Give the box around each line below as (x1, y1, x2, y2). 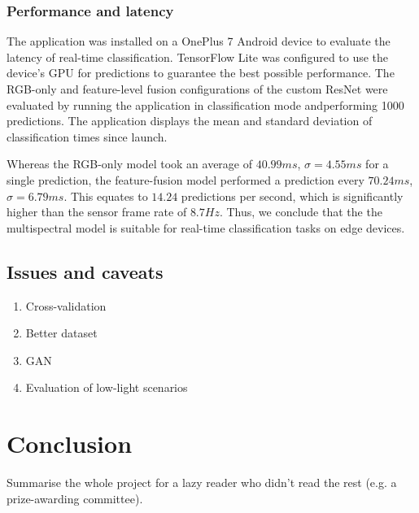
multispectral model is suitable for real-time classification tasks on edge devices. (7, 219, 405, 236)
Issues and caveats (7, 259, 164, 284)
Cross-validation (25, 297, 107, 314)
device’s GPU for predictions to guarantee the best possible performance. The (7, 64, 395, 81)
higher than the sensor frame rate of (7, 203, 187, 220)
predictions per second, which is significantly (181, 187, 404, 204)
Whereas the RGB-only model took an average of (7, 155, 253, 172)
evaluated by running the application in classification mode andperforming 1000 (7, 96, 404, 113)
